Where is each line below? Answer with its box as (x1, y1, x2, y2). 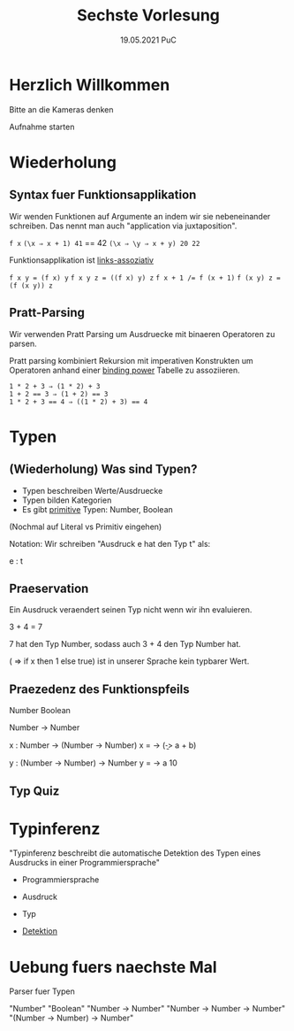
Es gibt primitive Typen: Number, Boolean (21, 504, 174, 514)
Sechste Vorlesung (76, 5, 221, 26)
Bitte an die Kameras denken (9, 104, 114, 115)
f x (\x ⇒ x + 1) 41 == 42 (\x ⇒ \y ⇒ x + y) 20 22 (9, 237, 200, 248)
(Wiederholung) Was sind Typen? (9, 462, 198, 477)
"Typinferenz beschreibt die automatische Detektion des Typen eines (9, 848, 261, 858)
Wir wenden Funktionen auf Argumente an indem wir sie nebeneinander (9, 211, 271, 221)
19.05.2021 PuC (120, 35, 177, 45)
